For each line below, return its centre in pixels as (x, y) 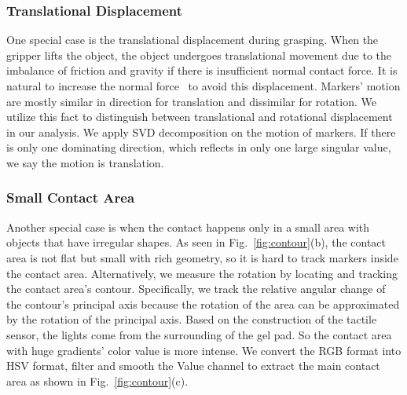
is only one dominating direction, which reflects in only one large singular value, (199, 147)
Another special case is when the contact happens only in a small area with (188, 227)
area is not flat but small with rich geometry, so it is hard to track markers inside (202, 257)
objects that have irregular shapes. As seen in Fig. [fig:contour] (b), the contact (196, 242)
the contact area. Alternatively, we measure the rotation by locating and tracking (202, 273)
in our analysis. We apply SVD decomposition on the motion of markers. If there (201, 132)
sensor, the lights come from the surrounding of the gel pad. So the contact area (199, 334)
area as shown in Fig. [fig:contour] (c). (97, 380)
